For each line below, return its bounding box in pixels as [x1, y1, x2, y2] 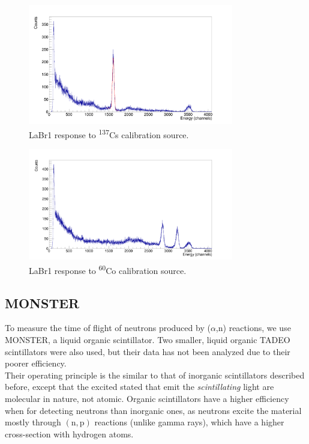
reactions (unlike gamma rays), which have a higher [94, 416, 284, 428]
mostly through [5, 416, 61, 428]
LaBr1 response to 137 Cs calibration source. [29, 127, 189, 141]
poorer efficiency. [5, 357, 67, 369]
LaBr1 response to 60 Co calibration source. [29, 263, 187, 276]
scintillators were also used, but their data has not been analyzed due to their [5, 345, 290, 357]
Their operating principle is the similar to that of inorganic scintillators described [5, 368, 305, 381]
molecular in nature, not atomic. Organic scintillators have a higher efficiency [5, 392, 289, 405]
